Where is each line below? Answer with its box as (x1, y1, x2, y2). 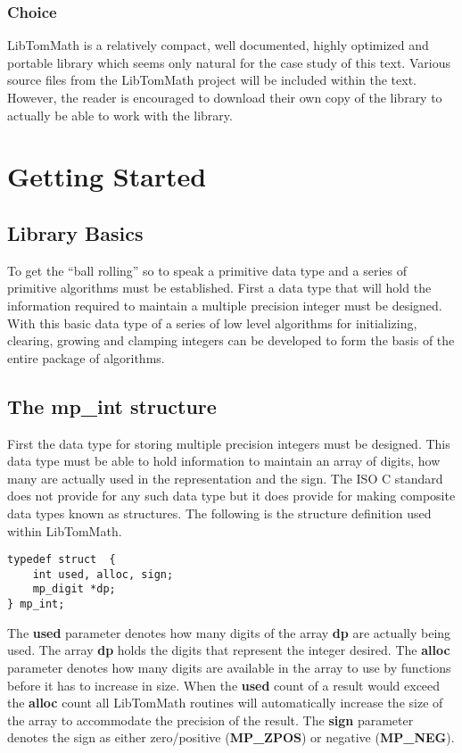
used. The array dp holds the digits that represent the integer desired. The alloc (7, 641, 450, 659)
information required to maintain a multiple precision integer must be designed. (7, 295, 442, 314)
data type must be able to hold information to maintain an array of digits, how (7, 451, 441, 470)
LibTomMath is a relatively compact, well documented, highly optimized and (7, 36, 429, 54)
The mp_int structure (7, 392, 217, 419)
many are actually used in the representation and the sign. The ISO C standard (7, 468, 443, 487)
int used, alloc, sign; (32, 567, 174, 581)
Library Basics (7, 219, 144, 246)
